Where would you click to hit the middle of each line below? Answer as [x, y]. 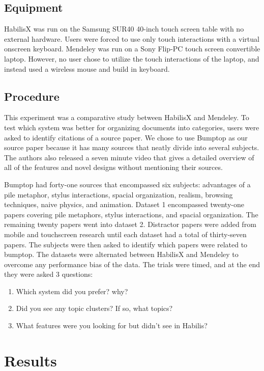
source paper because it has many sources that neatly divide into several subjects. [132, 147]
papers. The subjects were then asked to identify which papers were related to [126, 244]
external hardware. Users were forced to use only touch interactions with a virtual [132, 38]
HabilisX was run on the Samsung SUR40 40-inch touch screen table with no [124, 29]
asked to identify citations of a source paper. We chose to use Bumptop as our [126, 137]
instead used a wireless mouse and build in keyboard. [87, 68]
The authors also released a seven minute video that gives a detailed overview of [129, 157]
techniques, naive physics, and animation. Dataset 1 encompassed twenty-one [124, 204]
